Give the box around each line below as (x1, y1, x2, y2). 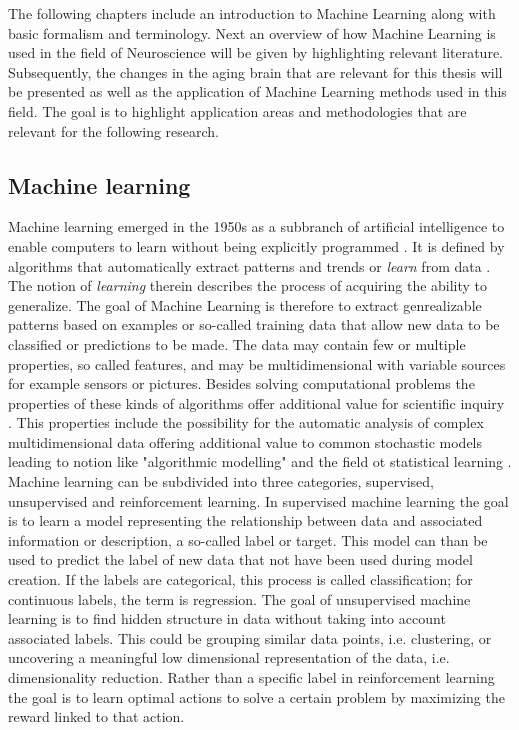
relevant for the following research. (8, 120, 220, 141)
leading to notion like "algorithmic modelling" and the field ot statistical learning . (8, 451, 512, 472)
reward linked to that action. (8, 706, 185, 727)
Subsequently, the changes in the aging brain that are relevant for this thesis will (8, 61, 503, 82)
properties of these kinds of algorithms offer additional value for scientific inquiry (8, 392, 505, 413)
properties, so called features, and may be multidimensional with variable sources (8, 353, 506, 374)
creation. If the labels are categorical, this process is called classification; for (8, 569, 473, 590)
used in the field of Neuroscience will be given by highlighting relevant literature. (8, 42, 503, 63)
